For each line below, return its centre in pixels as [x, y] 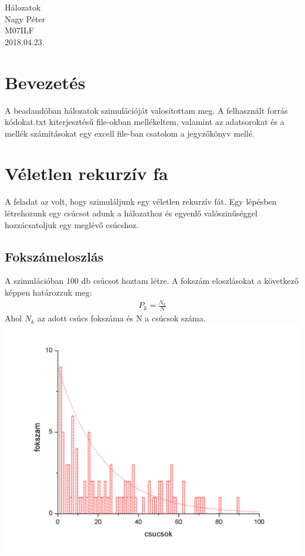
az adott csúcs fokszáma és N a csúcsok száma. [121, 318]
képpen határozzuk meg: [48, 292]
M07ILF [19, 30]
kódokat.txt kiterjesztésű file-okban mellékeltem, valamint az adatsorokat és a [145, 122]
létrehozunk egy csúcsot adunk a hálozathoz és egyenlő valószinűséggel [131, 213]
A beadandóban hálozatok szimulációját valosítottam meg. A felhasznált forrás [146, 110]
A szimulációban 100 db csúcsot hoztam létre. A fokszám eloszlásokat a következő [152, 281]
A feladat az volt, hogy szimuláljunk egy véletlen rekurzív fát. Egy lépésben [141, 201]
